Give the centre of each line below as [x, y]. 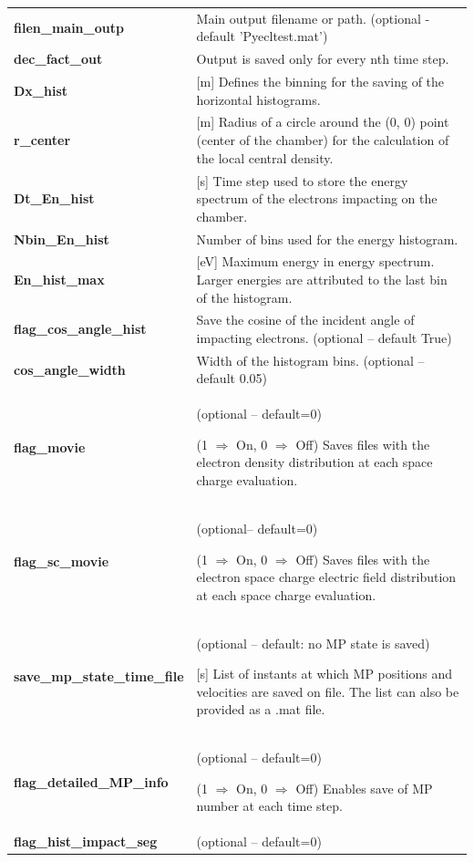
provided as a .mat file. [261, 709]
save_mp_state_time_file [99, 675]
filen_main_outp [69, 27]
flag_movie [50, 447]
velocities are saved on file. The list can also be [328, 691]
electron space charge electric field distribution [326, 577]
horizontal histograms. [258, 99]
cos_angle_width [70, 369]
